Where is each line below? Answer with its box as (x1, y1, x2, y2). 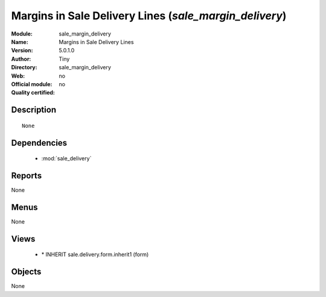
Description (11, 105, 57, 115)
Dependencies (11, 137, 68, 148)
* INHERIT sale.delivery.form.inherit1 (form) (41, 251, 149, 258)
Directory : (11, 64, 37, 71)
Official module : (11, 80, 53, 87)
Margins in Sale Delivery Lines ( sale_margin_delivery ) (11, 9, 287, 22)
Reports (11, 170, 42, 181)
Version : (11, 47, 33, 54)
